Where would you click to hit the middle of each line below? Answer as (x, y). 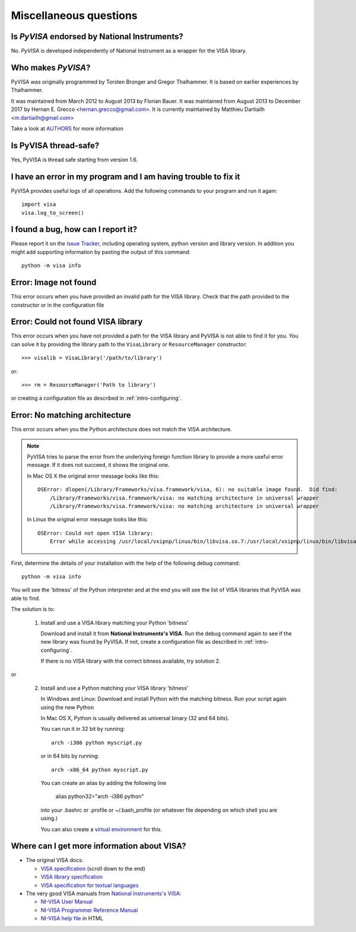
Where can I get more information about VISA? (98, 846)
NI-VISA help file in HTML (72, 918)
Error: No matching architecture (71, 415)
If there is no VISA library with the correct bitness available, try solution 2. (131, 661)
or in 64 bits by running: (70, 756)
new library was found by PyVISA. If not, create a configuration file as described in (142, 642)
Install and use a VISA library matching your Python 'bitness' (115, 622)
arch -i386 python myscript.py (97, 742)
